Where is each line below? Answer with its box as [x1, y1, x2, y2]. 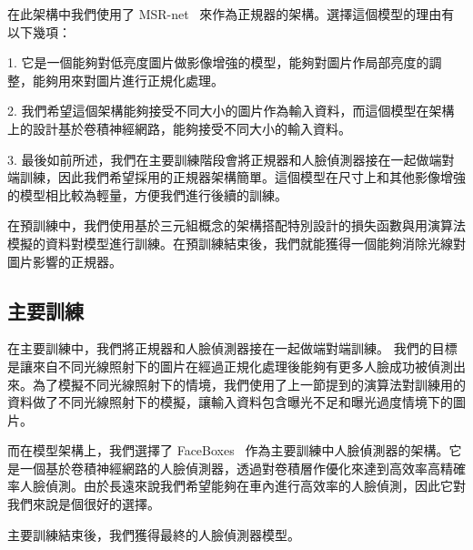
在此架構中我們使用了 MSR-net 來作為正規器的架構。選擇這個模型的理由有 [7, 5, 455, 23]
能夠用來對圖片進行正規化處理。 [32, 70, 224, 89]
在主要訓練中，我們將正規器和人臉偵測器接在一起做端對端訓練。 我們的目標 [7, 339, 458, 358]
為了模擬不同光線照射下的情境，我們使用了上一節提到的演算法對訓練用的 [32, 374, 466, 393]
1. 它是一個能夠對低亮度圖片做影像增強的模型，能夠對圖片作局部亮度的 [7, 53, 429, 72]
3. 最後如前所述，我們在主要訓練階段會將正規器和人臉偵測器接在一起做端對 [7, 149, 455, 168]
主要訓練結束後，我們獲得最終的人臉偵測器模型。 [7, 525, 300, 544]
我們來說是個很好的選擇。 [7, 494, 160, 514]
